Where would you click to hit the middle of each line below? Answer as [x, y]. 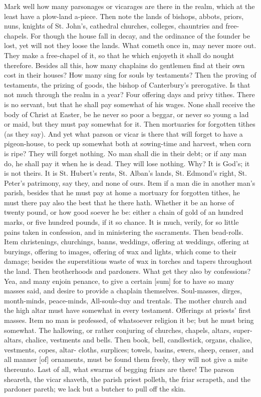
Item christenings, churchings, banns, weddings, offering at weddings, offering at [127, 242]
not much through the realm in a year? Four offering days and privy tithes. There [129, 94]
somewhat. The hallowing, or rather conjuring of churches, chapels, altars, [118, 330]
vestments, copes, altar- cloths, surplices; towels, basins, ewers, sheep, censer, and [129, 349]
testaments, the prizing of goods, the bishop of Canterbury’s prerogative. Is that [127, 84]
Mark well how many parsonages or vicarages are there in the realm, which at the [129, 6]
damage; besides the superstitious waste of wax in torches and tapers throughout [128, 261]
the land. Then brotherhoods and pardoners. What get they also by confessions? [127, 271]
